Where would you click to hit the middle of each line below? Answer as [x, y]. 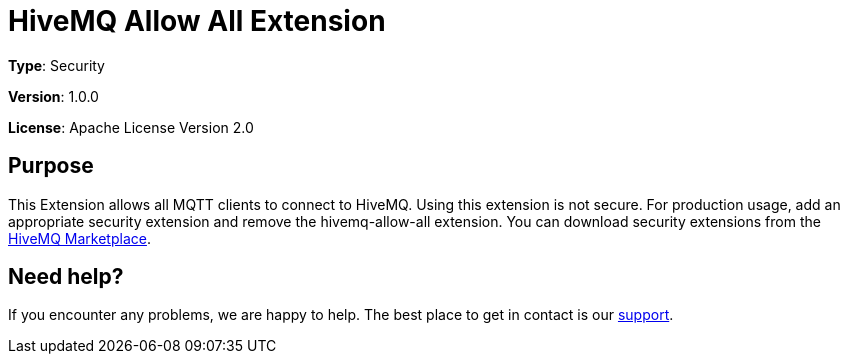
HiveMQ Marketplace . [79, 238]
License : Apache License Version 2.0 [131, 127]
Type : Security [56, 65]
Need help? [66, 277]
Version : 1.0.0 [53, 96]
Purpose [51, 166]
